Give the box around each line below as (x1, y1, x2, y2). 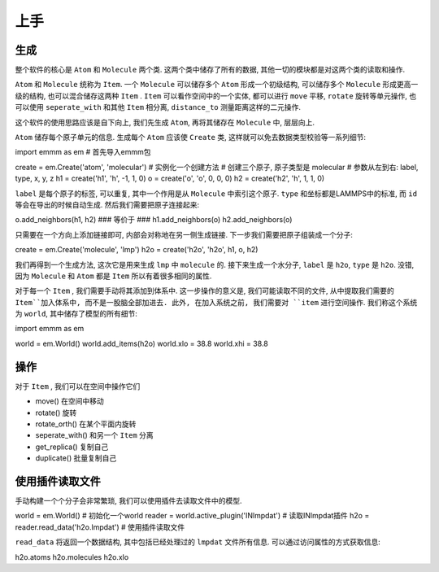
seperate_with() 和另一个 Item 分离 (35, 430, 154, 440)
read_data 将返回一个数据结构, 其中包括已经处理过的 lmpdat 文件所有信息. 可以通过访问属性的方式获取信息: (15, 537, 381, 547)
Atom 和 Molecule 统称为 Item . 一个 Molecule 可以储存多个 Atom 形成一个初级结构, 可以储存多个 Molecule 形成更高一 (15, 80, 419, 90)
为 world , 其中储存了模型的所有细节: (15, 309, 138, 319)
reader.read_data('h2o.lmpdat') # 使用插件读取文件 (15, 522, 185, 532)
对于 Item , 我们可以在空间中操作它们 (15, 381, 141, 391)
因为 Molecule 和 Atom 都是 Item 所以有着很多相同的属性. (15, 271, 212, 281)
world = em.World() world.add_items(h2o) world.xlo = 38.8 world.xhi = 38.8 (15, 338, 268, 348)
